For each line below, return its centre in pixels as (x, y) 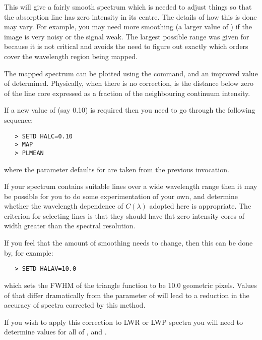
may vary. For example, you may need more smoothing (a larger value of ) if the (128, 27)
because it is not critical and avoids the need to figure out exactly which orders (126, 46)
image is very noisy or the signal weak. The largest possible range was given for (127, 36)
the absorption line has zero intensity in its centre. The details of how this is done (130, 16)
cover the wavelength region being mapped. (71, 56)
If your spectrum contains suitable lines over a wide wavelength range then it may (131, 186)
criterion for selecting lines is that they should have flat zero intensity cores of (124, 215)
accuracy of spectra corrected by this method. (75, 305)
